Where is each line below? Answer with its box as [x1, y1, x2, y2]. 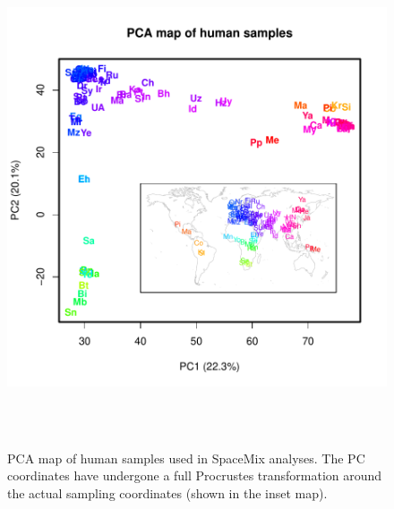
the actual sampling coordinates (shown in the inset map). [7, 483, 328, 502]
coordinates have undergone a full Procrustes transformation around [7, 466, 382, 485]
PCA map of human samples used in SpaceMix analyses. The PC [7, 448, 365, 467]
